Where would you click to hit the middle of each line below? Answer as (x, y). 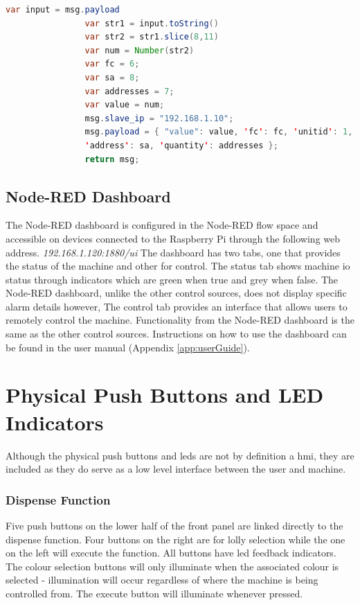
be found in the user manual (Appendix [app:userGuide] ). (128, 347)
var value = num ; (125, 105)
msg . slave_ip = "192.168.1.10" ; (159, 118)
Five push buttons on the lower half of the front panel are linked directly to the (174, 525)
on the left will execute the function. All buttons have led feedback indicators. (171, 553)
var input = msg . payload (63, 10)
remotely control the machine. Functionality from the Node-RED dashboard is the (180, 320)
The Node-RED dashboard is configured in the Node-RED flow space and (162, 225)
